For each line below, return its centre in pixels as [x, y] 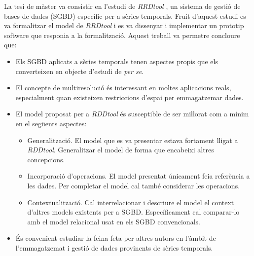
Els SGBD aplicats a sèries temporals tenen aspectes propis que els [117, 61]
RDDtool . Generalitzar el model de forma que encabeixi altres [121, 150]
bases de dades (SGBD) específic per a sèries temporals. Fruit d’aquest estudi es [125, 16]
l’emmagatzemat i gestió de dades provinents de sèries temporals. [114, 247]
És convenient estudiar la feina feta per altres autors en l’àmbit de [116, 238]
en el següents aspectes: [51, 123]
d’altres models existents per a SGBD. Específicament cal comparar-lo [133, 212]
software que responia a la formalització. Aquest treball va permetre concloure [122, 35]
